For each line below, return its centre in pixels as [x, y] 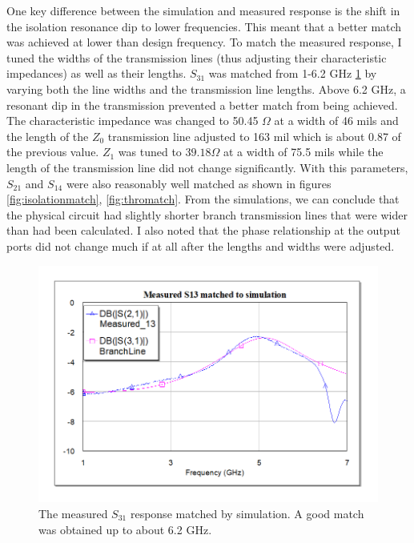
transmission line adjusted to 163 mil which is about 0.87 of [254, 136]
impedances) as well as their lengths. [96, 73]
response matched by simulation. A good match [247, 513]
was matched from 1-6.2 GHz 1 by [293, 73]
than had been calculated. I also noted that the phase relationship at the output [203, 230]
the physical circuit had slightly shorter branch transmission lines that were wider [207, 214]
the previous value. [53, 152]
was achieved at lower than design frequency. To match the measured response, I [204, 42]
